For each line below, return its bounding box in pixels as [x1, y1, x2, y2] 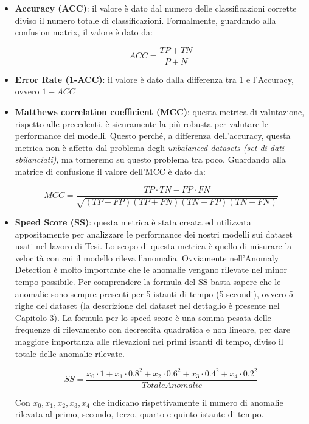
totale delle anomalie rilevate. [15, 347, 125, 359]
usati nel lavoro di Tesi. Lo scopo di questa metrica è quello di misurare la [15, 239, 292, 252]
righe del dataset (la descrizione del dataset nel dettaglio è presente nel [15, 299, 280, 312]
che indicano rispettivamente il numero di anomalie [92, 395, 283, 408]
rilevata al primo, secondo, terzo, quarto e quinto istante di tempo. [15, 408, 264, 420]
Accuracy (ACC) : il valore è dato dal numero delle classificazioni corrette [15, 2, 297, 14]
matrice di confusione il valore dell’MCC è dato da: [15, 165, 206, 177]
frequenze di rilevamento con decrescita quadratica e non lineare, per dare [15, 323, 291, 336]
